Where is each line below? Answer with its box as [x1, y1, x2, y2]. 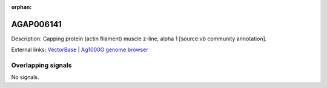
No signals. [11, 74, 39, 81]
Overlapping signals [11, 61, 72, 69]
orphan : [11, 4, 32, 10]
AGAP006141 [11, 19, 62, 30]
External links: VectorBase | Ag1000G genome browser [11, 46, 148, 54]
